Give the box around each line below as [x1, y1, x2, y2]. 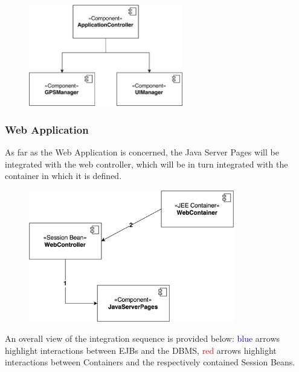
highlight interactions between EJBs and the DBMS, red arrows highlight [5, 344, 277, 356]
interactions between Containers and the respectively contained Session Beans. [5, 356, 295, 368]
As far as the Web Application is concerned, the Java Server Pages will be [5, 145, 279, 158]
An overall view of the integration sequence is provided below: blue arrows [5, 332, 280, 345]
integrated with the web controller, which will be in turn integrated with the [5, 157, 288, 170]
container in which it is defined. [5, 169, 122, 182]
